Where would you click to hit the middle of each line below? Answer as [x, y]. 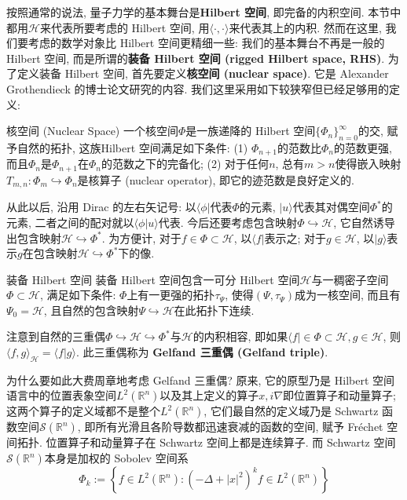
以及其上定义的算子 [209, 395]
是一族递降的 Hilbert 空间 [251, 131]
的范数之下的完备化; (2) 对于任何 [185, 164]
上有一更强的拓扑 [171, 295]
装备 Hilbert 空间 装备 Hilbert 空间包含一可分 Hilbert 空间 [153, 279]
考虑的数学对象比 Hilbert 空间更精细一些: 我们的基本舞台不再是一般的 [206, 43]
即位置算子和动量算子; [339, 395]
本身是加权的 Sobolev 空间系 [116, 458]
